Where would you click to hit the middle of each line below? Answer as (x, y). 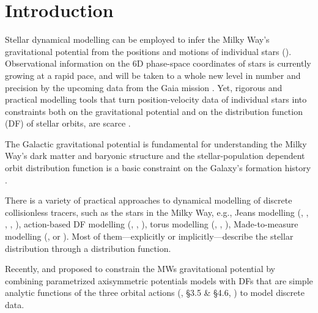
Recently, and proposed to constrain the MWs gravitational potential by (140, 269)
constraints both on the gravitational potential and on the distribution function (154, 111)
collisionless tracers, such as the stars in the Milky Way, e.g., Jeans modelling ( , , (157, 212)
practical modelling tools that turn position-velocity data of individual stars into (156, 99)
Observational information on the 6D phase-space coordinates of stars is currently (158, 63)
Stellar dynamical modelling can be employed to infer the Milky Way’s (137, 39)
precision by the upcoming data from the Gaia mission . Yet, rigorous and (144, 87)
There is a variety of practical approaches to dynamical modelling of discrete (149, 200)
